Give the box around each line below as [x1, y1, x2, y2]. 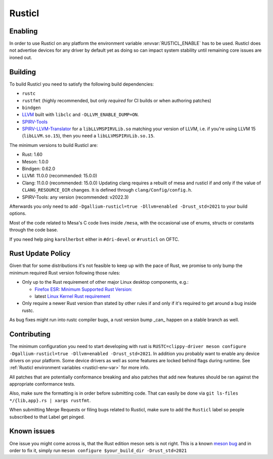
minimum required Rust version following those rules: [9, 270, 120, 276]
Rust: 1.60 [22, 151, 43, 158]
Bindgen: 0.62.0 [22, 166, 56, 172]
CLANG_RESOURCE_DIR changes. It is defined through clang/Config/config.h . [22, 187, 193, 193]
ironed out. [9, 54, 32, 60]
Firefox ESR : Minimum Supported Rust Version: [34, 286, 132, 292]
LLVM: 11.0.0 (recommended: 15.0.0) [22, 173, 98, 179]
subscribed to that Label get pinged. [9, 413, 85, 420]
